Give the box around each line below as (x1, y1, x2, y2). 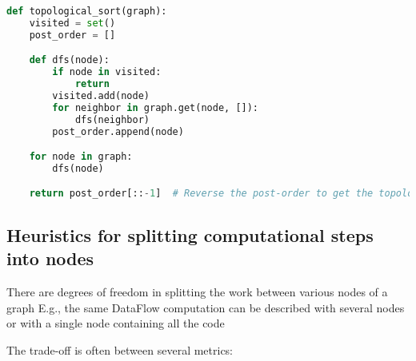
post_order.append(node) (52, 125, 184, 137)
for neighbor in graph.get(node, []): (52, 101, 259, 113)
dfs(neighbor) (74, 113, 150, 125)
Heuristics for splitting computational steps (6, 222, 374, 247)
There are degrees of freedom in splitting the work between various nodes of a (6, 283, 388, 300)
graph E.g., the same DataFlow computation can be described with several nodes (6, 299, 405, 315)
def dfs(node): (29, 54, 110, 66)
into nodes (6, 246, 94, 271)
